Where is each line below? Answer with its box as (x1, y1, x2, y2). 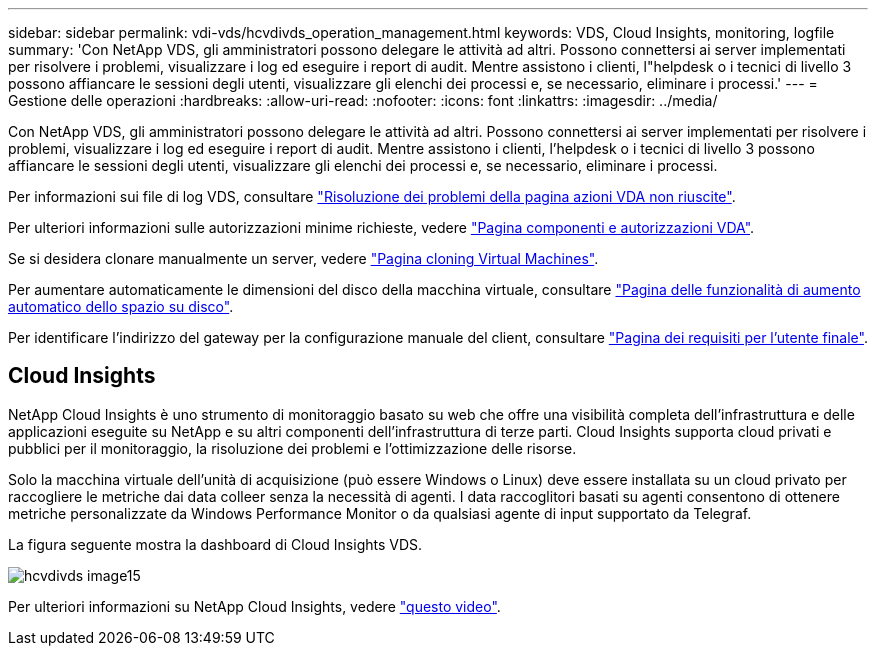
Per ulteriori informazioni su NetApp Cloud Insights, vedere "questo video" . (8, 597, 501, 615)
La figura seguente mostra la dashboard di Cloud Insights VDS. (8, 535, 423, 553)
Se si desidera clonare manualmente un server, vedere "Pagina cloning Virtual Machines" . (8, 250, 599, 267)
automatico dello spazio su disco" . (8, 298, 234, 315)
